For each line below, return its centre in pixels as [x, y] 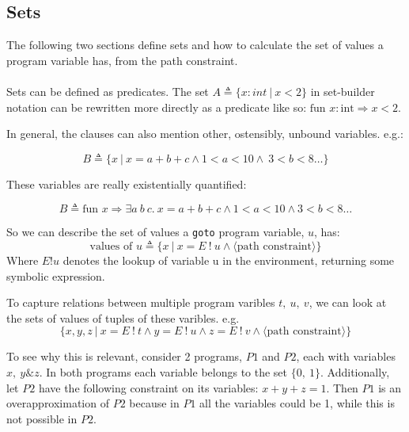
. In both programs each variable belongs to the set [163, 371]
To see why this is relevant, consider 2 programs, [125, 356]
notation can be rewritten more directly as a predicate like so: [157, 107]
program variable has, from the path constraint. [122, 60]
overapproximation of [58, 403]
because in [154, 403]
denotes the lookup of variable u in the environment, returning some [229, 260]
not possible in [42, 418]
